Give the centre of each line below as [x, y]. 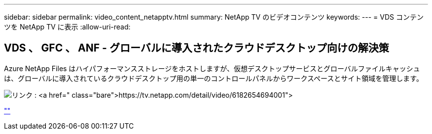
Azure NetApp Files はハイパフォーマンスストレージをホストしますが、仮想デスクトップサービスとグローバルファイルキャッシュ [212, 68]
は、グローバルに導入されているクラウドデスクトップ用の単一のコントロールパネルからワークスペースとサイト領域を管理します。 [214, 78]
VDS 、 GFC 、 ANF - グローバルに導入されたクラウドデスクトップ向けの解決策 [197, 48]
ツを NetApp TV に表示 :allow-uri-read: [67, 27]
